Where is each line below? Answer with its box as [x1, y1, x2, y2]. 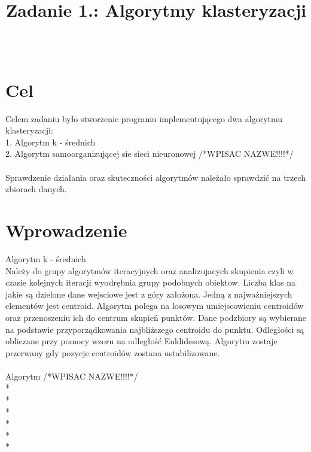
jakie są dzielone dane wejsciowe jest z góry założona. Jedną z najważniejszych [5, 287, 292, 300]
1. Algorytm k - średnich [5, 135, 96, 148]
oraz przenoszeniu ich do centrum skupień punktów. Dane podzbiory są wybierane [5, 311, 307, 323]
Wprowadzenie [5, 218, 127, 242]
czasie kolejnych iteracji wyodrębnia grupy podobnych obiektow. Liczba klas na [5, 276, 296, 289]
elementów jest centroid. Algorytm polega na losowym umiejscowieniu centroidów [5, 299, 304, 312]
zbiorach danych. [5, 183, 67, 195]
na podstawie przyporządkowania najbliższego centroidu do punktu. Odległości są [5, 323, 304, 335]
